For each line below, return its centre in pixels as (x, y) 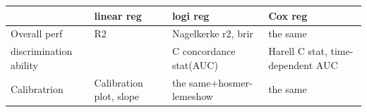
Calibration (119, 82)
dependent (291, 64)
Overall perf (37, 33)
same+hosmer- (221, 82)
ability (24, 64)
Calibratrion (37, 89)
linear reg (118, 15)
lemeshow (192, 96)
